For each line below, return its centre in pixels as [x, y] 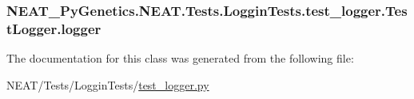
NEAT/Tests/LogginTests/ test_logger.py [108, 84]
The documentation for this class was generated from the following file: [180, 58]
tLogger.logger [54, 28]
